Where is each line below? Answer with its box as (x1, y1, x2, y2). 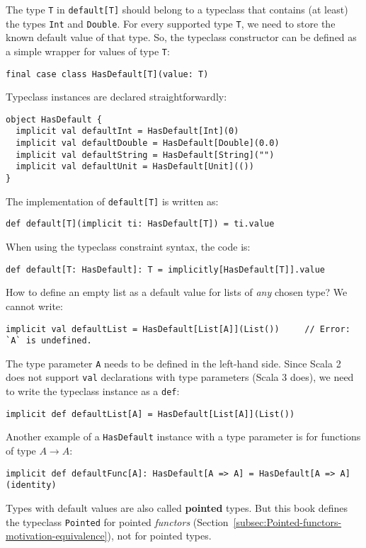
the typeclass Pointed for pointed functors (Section (6, 514, 229, 529)
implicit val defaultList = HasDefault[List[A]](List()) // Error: (6, 324, 350, 334)
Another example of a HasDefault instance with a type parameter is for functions (6, 429, 361, 444)
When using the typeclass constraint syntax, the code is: (6, 239, 251, 254)
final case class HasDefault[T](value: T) (6, 69, 209, 79)
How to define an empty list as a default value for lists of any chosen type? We (6, 285, 348, 299)
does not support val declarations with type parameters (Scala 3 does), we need (6, 370, 354, 384)
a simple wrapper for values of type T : (6, 43, 170, 58)
